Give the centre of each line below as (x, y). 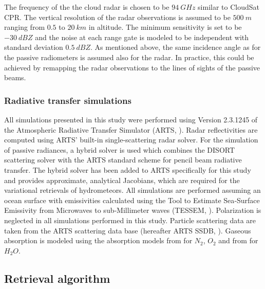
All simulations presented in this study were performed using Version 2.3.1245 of (131, 119)
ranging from (25, 27)
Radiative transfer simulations (68, 100)
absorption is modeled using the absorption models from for (98, 240)
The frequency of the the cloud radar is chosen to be (87, 7)
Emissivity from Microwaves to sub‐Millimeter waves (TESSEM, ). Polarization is (133, 210)
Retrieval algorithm (57, 278)
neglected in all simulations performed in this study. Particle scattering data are (130, 220)
